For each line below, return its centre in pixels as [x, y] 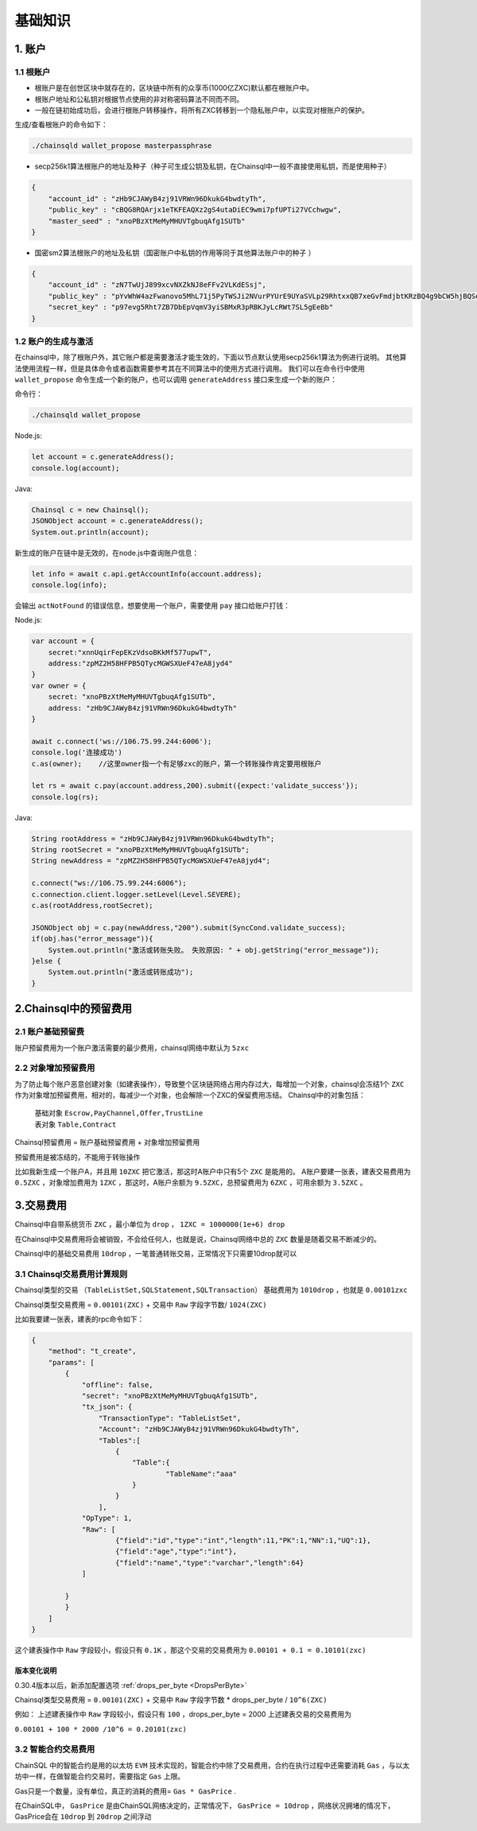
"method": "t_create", [92, 1351]
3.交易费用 [41, 1206]
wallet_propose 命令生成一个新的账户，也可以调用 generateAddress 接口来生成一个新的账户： [176, 380]
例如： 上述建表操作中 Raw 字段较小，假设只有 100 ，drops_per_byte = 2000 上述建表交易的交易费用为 [183, 1714]
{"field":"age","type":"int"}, [176, 1552]
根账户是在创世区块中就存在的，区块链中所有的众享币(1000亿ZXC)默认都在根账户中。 [174, 88]
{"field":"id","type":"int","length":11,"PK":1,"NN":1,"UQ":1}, [243, 1541]
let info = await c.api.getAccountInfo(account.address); [147, 574]
